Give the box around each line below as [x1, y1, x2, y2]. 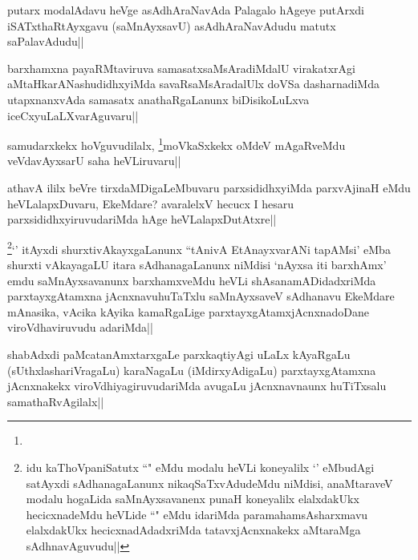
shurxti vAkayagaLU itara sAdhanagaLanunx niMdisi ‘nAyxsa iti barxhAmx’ [7, 256, 387, 273]
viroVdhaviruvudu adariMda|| [7, 319, 153, 336]
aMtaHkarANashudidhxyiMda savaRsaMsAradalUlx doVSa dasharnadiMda [7, 75, 379, 92]
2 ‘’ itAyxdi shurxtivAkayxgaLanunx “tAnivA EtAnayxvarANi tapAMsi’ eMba [7, 238, 391, 257]
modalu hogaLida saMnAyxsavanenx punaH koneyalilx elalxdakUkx [26, 490, 359, 507]
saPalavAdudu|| [7, 33, 84, 50]
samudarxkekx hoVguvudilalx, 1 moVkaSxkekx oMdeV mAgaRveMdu [7, 135, 346, 153]
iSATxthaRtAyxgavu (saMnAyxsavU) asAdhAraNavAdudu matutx [7, 17, 336, 34]
